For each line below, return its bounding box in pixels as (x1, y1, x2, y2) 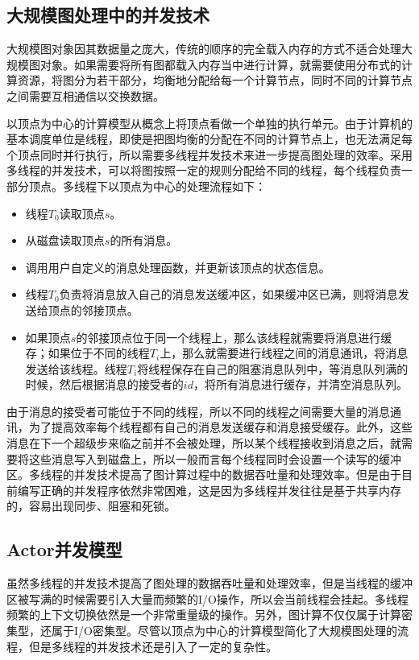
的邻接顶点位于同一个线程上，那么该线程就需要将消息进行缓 (76, 328, 392, 345)
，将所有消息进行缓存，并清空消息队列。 (193, 376, 408, 393)
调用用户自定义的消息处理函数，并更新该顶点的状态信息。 (25, 258, 330, 275)
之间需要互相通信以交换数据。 (6, 87, 164, 104)
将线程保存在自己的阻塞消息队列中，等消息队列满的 (137, 360, 409, 377)
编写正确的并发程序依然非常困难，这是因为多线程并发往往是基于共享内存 (17, 481, 401, 498)
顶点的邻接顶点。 (48, 301, 139, 318)
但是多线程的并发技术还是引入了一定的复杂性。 (28, 637, 277, 654)
